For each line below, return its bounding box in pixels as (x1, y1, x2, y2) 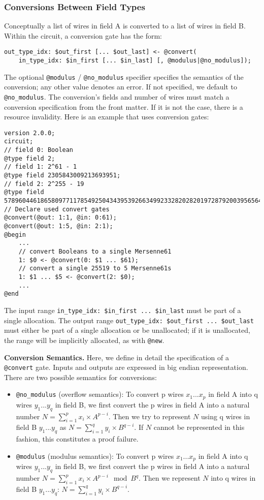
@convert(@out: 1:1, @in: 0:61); (4, 214, 117, 222)
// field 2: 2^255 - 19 (4, 180, 84, 188)
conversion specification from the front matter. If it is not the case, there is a (4, 101, 243, 112)
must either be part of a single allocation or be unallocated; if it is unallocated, (4, 325, 250, 335)
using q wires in (201, 411, 250, 421)
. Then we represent (139, 473, 201, 483)
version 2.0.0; (4, 129, 55, 137)
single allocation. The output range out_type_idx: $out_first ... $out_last (4, 315, 254, 325)
